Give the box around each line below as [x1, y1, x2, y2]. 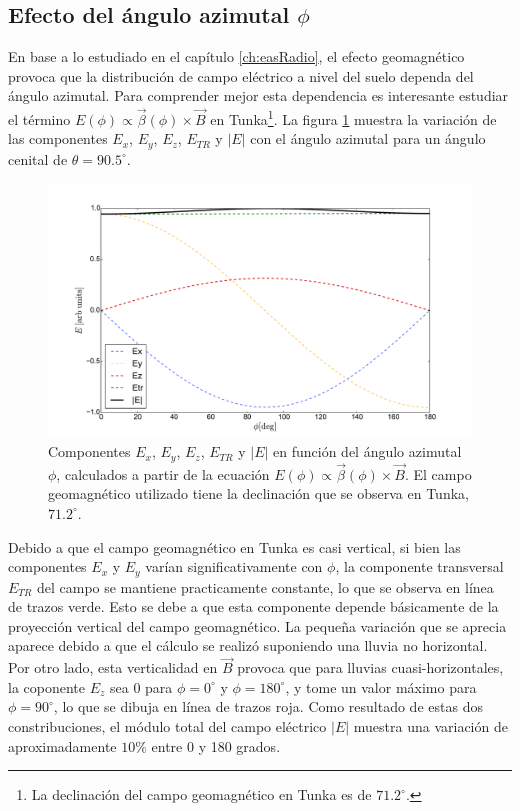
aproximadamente [8, 735, 117, 756]
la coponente [8, 676, 85, 697]
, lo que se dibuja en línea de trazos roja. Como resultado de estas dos [53, 696, 483, 717]
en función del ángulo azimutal [273, 441, 462, 462]
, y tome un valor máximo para [285, 676, 477, 697]
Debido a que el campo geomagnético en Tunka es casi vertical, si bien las [8, 536, 461, 557]
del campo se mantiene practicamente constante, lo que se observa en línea [36, 576, 494, 597]
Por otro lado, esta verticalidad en [8, 657, 218, 678]
